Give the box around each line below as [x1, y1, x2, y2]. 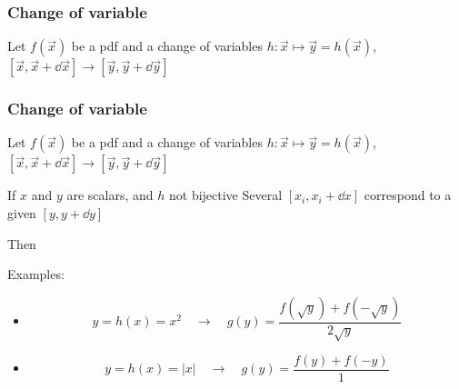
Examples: [7, 264, 65, 284]
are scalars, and [66, 185, 154, 204]
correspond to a [364, 185, 452, 204]
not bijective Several [168, 185, 283, 204]
